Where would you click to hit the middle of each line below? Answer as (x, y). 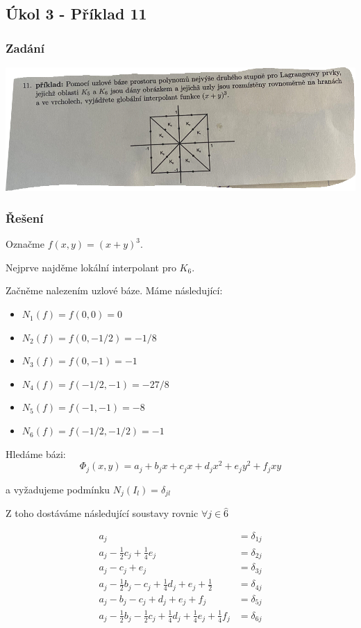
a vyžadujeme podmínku (58, 489)
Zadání (25, 48)
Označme (25, 244)
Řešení (25, 218)
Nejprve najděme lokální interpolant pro (91, 267)
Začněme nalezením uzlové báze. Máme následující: (114, 290)
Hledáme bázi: (36, 453)
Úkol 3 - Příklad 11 (76, 14)
